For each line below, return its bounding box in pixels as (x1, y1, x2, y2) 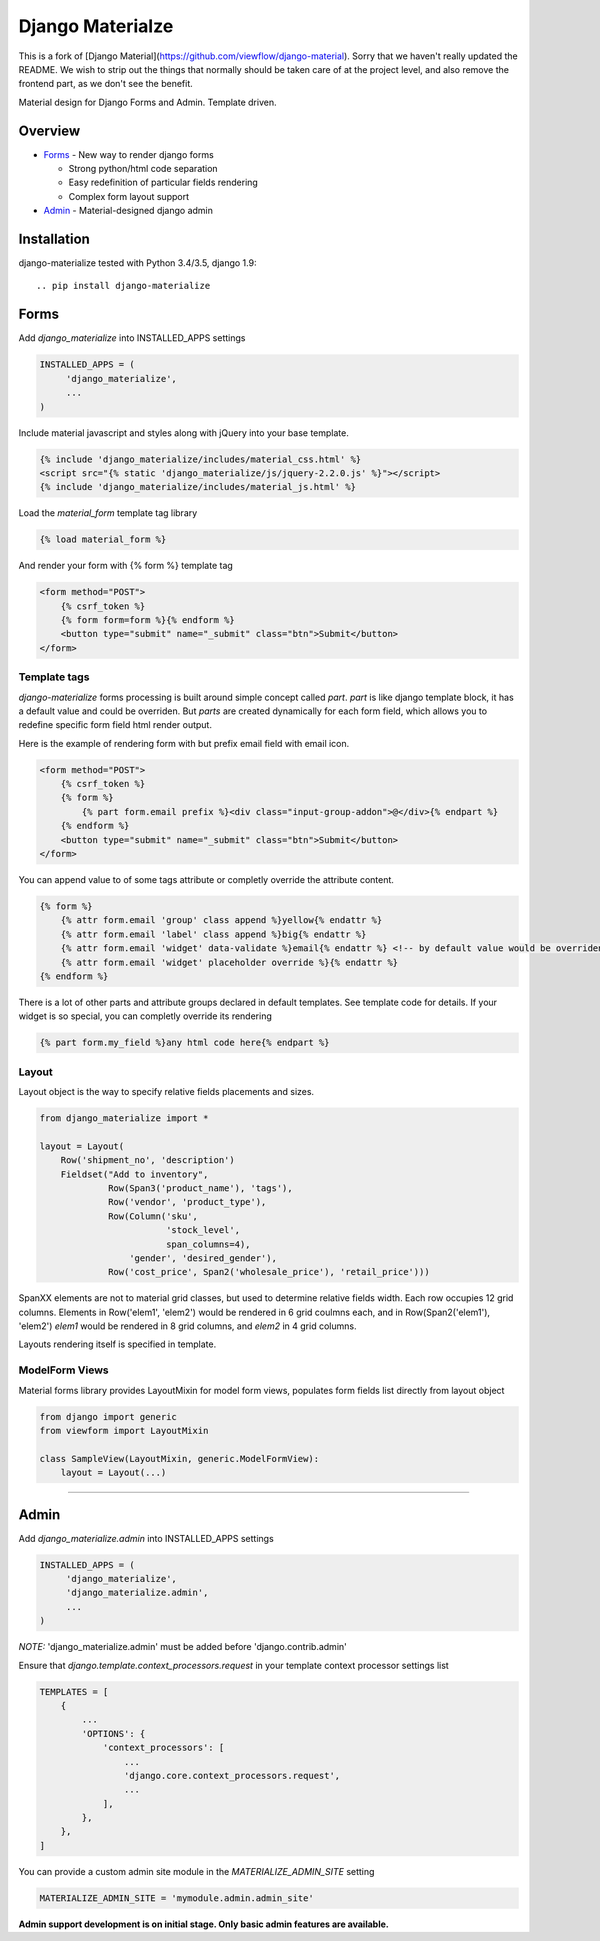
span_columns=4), (165, 1238, 251, 1250)
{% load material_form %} (39, 534, 167, 545)
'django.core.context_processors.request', (123, 1770, 341, 1781)
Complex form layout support (68, 190, 190, 202)
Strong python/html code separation (68, 163, 219, 175)
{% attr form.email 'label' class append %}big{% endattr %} (60, 928, 367, 940)
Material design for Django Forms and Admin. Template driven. (18, 96, 277, 108)
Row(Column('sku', (108, 1210, 199, 1222)
